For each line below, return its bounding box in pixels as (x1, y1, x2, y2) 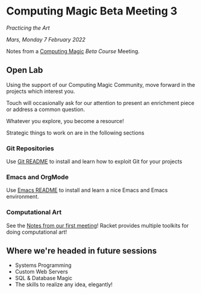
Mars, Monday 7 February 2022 (6, 36, 86, 43)
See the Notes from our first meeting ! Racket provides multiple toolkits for (6, 222, 189, 229)
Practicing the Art (6, 24, 50, 31)
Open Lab (6, 65, 43, 75)
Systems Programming (14, 261, 72, 269)
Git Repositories (6, 144, 54, 152)
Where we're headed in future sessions (6, 246, 157, 256)
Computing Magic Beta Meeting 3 (6, 4, 178, 18)
